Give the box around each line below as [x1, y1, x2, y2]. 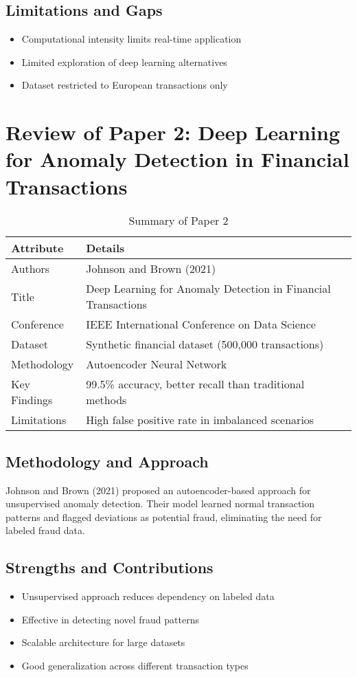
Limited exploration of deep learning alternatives [21, 54, 227, 69]
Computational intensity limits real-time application [21, 32, 242, 46]
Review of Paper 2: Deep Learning [5, 118, 341, 146]
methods [86, 392, 127, 408]
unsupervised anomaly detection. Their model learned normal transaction [5, 496, 315, 511]
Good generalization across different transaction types [21, 658, 249, 673]
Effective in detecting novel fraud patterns [21, 612, 199, 626]
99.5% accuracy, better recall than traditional [86, 376, 305, 392]
